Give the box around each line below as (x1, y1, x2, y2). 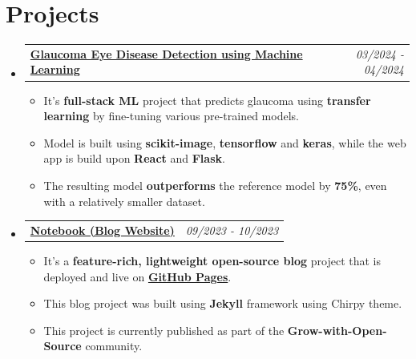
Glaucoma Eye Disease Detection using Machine (30, 45, 303, 62)
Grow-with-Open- (287, 321, 387, 338)
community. (85, 337, 143, 354)
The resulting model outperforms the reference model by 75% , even (43, 176, 387, 193)
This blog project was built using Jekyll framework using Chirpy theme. (43, 295, 402, 312)
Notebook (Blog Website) (30, 221, 175, 238)
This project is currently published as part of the (43, 321, 285, 338)
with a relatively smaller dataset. (43, 192, 205, 209)
